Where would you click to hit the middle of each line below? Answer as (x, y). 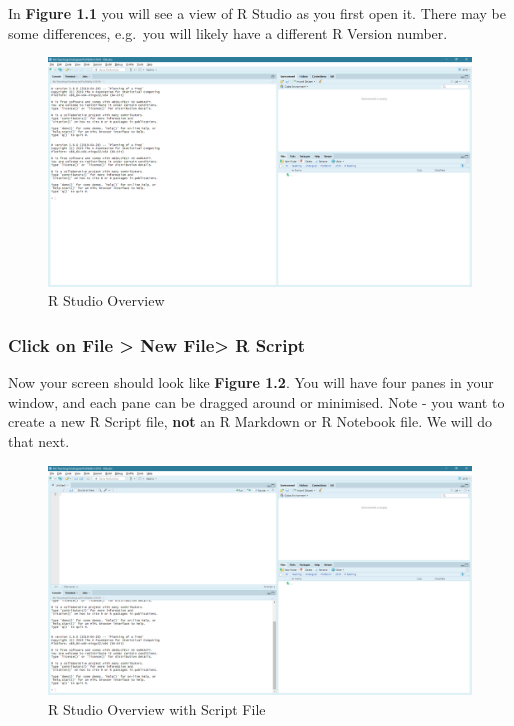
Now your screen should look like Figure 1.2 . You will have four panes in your (251, 382)
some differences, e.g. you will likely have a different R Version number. (228, 32)
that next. (39, 440)
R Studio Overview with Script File (157, 708)
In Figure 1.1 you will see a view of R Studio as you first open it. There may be (257, 13)
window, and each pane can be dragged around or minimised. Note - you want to (256, 401)
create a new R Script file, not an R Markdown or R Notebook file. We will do (250, 421)
